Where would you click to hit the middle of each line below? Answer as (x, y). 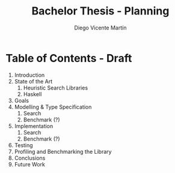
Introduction (29, 75)
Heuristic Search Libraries (56, 88)
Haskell (32, 94)
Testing (24, 145)
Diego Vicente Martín (100, 28)
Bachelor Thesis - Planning (100, 11)
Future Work (30, 164)
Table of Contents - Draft (69, 58)
